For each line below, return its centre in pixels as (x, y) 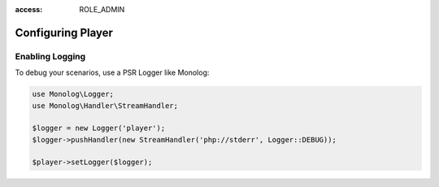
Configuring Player (64, 33)
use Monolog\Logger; (73, 94)
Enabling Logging (50, 56)
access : (29, 9)
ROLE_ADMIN (102, 9)
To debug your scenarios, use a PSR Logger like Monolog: (112, 72)
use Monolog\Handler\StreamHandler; (105, 105)
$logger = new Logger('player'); (99, 128)
